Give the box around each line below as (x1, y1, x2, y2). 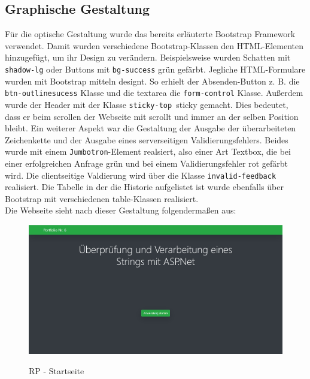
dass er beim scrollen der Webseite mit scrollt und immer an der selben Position (5, 110, 299, 122)
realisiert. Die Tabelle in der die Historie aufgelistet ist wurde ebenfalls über (5, 181, 284, 193)
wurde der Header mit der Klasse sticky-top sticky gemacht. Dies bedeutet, (5, 98, 288, 110)
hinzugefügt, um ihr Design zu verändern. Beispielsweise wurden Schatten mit (5, 51, 291, 64)
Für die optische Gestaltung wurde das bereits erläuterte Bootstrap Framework (5, 28, 296, 40)
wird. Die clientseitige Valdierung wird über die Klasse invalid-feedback (5, 169, 276, 181)
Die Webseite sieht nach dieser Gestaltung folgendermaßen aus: (5, 204, 236, 216)
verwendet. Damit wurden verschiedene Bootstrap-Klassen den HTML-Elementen (5, 39, 303, 52)
